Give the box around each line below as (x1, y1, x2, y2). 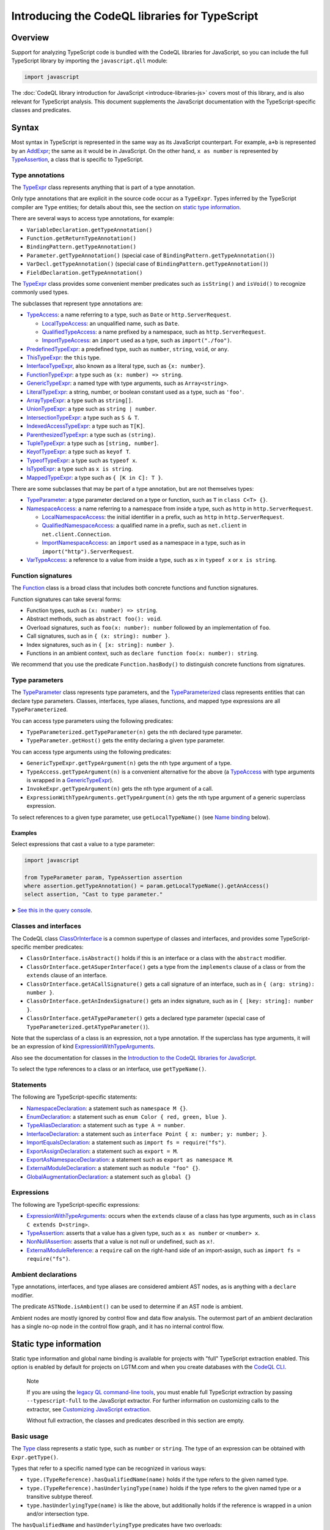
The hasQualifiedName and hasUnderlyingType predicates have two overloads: (11, 1521, 222, 1529)
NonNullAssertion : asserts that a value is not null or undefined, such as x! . (26, 1238, 215, 1245)
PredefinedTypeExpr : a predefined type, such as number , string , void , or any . (26, 345, 229, 353)
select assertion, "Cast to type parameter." (24, 891, 163, 898)
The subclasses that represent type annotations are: (11, 300, 143, 307)
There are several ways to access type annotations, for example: (11, 215, 174, 222)
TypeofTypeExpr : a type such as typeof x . (26, 457, 137, 464)
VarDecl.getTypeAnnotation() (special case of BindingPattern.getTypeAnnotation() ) (26, 260, 269, 267)
